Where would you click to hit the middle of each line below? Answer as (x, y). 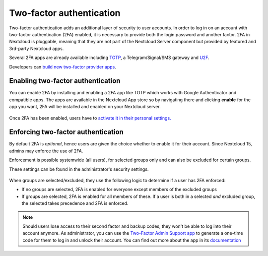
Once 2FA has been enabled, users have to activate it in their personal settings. (90, 118)
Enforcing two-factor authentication (66, 132)
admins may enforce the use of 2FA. (46, 151)
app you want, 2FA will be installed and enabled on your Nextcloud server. (85, 107)
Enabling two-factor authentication (65, 81)
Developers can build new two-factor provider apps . (63, 66)
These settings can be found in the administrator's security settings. (79, 169)
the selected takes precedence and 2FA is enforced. (75, 203)
